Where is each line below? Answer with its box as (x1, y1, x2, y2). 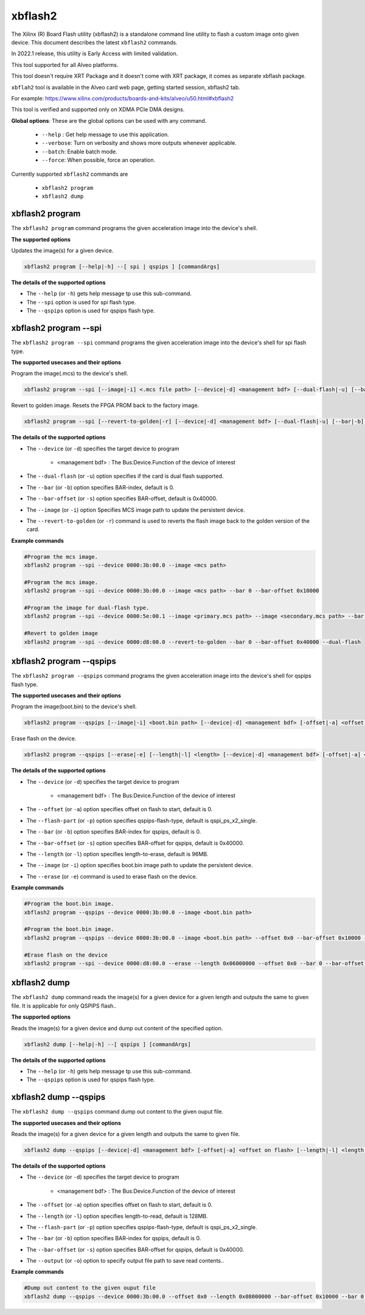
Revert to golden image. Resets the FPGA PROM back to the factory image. (11, 402, 200, 409)
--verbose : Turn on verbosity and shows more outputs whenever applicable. (41, 139, 237, 147)
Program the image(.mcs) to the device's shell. (11, 370, 128, 377)
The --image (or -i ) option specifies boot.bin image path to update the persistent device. (26, 862, 253, 869)
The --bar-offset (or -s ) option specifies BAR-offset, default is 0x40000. (26, 495, 218, 502)
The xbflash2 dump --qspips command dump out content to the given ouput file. (11, 1108, 224, 1115)
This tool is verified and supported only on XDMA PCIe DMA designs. (11, 106, 185, 113)
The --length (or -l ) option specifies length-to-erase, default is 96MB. (26, 851, 209, 857)
